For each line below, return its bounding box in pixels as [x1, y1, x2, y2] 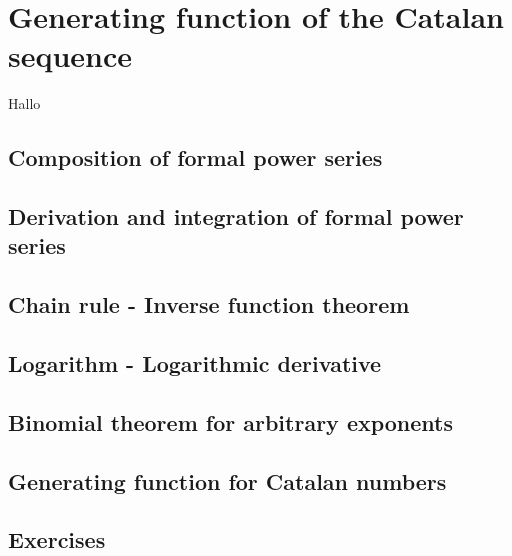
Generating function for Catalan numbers [8, 465, 447, 496]
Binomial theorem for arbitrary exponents [8, 406, 454, 437]
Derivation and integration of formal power [8, 201, 464, 232]
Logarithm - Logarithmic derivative [8, 348, 382, 379]
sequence [8, 35, 133, 76]
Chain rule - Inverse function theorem [8, 289, 410, 320]
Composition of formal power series [8, 142, 383, 173]
